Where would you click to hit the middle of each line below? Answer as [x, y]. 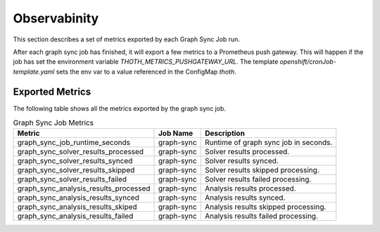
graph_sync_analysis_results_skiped [77, 207]
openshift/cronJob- [308, 62]
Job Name [176, 133]
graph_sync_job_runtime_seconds [74, 142]
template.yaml [34, 71]
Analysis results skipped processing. [265, 207]
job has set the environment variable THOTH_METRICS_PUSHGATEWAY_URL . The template [146, 62]
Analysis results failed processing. [261, 216]
